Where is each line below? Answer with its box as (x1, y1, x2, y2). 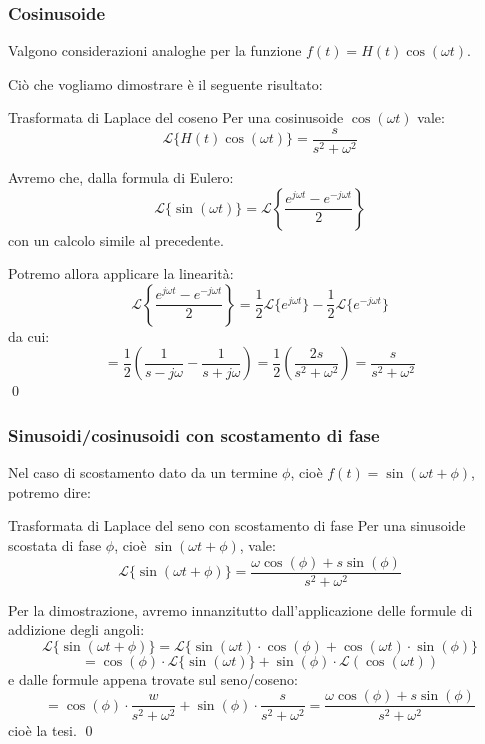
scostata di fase (8, 535, 102, 556)
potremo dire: (8, 481, 91, 502)
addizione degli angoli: (8, 619, 145, 640)
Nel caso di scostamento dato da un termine (8, 462, 278, 483)
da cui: (8, 325, 50, 346)
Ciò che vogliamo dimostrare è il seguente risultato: (8, 73, 323, 94)
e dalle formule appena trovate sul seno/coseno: (8, 668, 299, 689)
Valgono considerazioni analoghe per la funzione (8, 40, 302, 61)
